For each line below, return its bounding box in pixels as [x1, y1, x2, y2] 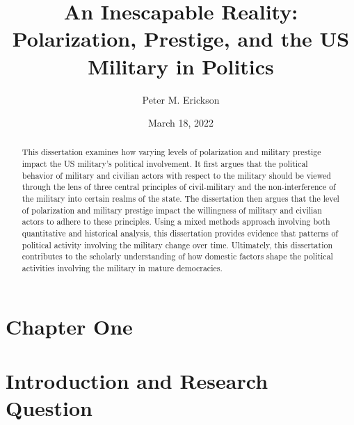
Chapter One [6, 312, 133, 340]
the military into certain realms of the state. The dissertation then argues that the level [22, 193, 339, 205]
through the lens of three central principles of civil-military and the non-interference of [22, 181, 336, 193]
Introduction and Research [6, 367, 268, 395]
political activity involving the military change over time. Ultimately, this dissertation [22, 239, 333, 250]
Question [6, 394, 92, 422]
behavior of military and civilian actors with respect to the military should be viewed [22, 169, 331, 181]
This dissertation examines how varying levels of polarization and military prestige [22, 146, 321, 158]
